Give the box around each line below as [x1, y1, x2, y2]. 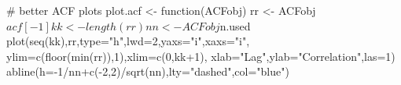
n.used [219, 17, 251, 34]
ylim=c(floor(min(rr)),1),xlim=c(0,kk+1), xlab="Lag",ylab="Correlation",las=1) [6, 48, 395, 64]
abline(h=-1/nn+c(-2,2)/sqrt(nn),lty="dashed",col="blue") [6, 63, 289, 80]
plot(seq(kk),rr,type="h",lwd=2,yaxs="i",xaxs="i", [6, 33, 250, 49]
